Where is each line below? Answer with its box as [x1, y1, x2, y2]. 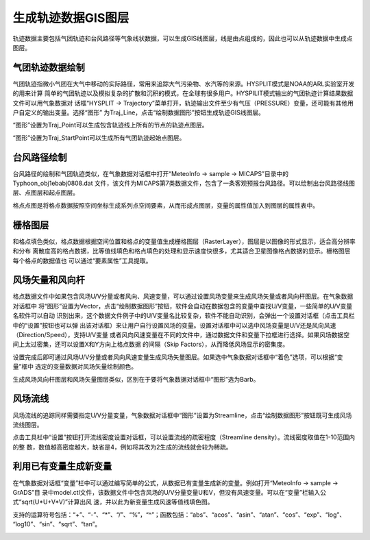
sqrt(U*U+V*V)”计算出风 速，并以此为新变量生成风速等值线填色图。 [21, 498, 214, 506]
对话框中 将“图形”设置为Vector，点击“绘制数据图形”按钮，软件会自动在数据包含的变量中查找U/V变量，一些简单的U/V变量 [12, 302, 353, 310]
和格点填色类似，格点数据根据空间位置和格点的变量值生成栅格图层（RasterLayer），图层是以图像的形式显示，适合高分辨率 [12, 237, 356, 245]
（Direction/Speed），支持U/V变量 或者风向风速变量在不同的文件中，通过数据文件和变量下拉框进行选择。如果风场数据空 [12, 331, 350, 339]
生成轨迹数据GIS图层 [12, 10, 129, 25]
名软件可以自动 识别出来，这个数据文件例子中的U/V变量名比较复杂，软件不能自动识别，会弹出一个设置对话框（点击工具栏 [12, 312, 356, 320]
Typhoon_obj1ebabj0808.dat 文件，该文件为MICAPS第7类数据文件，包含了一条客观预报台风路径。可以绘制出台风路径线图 [12, 179, 356, 188]
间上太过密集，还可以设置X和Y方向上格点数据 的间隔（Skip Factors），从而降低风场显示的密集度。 [12, 340, 289, 349]
